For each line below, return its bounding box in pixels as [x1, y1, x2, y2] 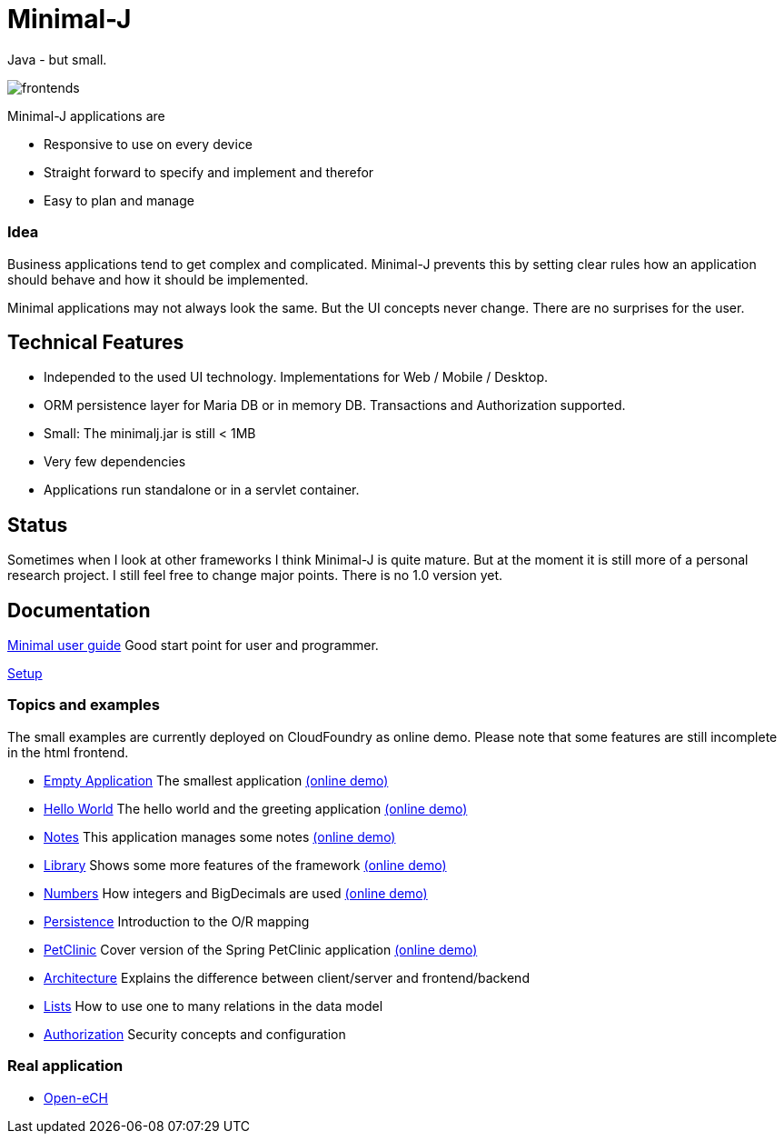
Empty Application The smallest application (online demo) [44, 772, 389, 788]
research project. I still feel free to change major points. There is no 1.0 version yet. [7, 567, 503, 584]
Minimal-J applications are [7, 107, 165, 124]
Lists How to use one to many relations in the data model [44, 997, 383, 1014]
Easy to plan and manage [44, 192, 194, 208]
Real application [7, 1056, 124, 1076]
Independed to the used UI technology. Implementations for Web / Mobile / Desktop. [44, 369, 549, 385]
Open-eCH [44, 1089, 108, 1106]
